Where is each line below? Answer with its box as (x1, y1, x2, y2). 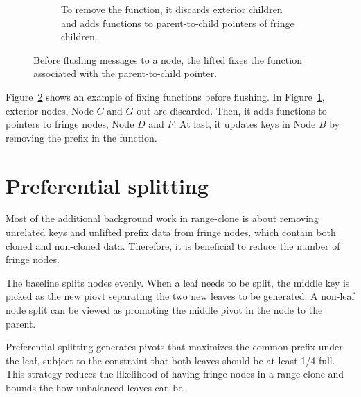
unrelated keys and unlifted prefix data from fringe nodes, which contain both (6, 225, 336, 239)
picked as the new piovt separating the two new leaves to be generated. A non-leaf (6, 289, 355, 303)
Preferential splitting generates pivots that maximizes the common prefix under (6, 339, 343, 354)
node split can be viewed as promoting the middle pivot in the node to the (6, 303, 323, 317)
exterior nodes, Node (6, 103, 94, 117)
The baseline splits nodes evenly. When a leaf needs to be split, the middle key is (6, 275, 350, 289)
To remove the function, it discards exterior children (61, 2, 283, 16)
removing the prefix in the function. (6, 130, 157, 144)
